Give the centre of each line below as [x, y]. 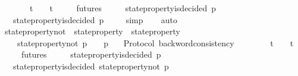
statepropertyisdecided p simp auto [95, 19]
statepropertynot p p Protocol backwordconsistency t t [155, 42]
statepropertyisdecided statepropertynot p [91, 66]
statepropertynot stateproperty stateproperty [92, 31]
